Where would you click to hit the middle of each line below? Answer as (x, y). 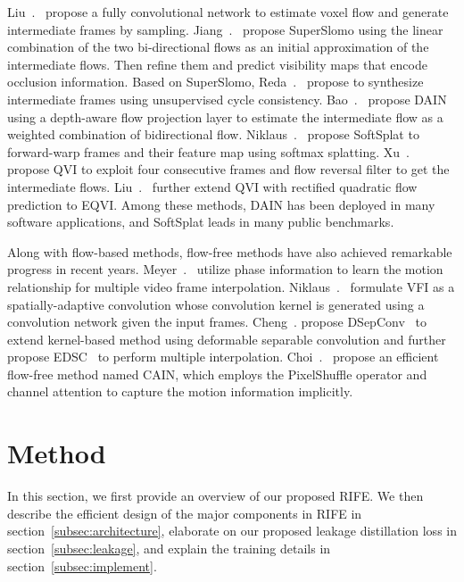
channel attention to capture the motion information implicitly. (180, 391)
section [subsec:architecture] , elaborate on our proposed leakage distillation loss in (232, 531)
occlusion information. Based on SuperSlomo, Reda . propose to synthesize (215, 82)
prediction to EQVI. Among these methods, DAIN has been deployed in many (221, 204)
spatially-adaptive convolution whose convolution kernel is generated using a (216, 304)
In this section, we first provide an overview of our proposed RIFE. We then (215, 496)
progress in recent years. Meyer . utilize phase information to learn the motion (225, 269)
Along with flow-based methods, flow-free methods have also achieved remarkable (230, 251)
